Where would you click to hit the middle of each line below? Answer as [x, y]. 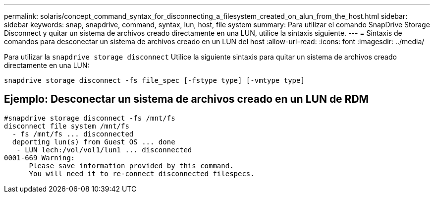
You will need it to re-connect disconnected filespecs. [142, 173]
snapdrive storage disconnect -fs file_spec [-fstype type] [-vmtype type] [154, 80]
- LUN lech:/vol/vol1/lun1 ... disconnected [104, 150]
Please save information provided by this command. [131, 165]
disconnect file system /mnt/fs [67, 126]
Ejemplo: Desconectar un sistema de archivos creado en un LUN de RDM [187, 99]
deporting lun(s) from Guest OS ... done [94, 142]
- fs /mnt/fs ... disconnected [73, 134]
